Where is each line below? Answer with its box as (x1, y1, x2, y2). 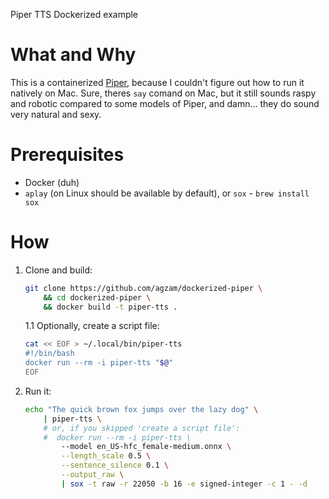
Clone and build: (24, 264, 93, 276)
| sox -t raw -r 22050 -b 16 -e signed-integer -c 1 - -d (61, 479, 308, 489)
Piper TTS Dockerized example (10, 9, 139, 20)
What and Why (10, 44, 137, 66)
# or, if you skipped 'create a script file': (43, 423, 241, 433)
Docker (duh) (24, 176, 80, 188)
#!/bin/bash (24, 349, 75, 359)
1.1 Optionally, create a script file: (24, 320, 160, 332)
